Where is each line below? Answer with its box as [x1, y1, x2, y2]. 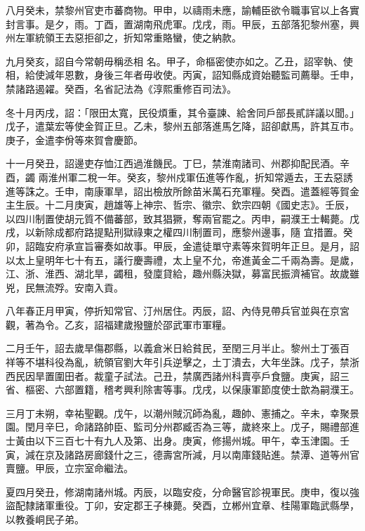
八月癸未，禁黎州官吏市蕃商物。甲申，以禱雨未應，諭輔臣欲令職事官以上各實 [6, 3, 359, 17]
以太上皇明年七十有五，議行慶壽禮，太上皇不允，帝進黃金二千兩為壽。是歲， [6, 252, 359, 267]
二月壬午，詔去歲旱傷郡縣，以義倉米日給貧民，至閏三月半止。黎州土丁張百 [6, 341, 350, 355]
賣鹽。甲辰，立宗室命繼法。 [6, 461, 133, 476]
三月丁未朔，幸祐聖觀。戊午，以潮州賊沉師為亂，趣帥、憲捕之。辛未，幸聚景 [6, 405, 359, 420]
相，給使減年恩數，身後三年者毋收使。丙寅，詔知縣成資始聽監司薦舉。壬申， [6, 67, 359, 82]
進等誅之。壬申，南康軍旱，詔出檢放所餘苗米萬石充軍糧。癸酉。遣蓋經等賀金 [6, 183, 359, 198]
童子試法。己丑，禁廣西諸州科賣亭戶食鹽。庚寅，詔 [103, 368, 340, 383]
